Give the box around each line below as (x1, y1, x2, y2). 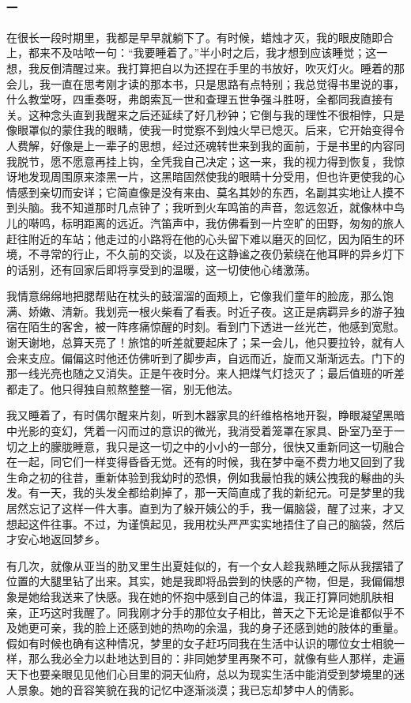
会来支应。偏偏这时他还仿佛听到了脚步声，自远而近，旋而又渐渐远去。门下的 (6, 349, 405, 366)
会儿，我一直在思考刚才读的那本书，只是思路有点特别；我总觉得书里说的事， (6, 75, 405, 92)
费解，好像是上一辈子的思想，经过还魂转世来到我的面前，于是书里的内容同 (17, 137, 405, 153)
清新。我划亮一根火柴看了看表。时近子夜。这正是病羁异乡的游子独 (61, 303, 405, 319)
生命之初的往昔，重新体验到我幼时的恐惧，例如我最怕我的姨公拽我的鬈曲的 (6, 468, 394, 485)
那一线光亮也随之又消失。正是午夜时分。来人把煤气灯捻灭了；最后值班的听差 (6, 365, 405, 382)
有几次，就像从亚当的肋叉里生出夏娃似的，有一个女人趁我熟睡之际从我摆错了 (6, 557, 405, 573)
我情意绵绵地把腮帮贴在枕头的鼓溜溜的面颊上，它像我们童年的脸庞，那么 (6, 288, 383, 304)
